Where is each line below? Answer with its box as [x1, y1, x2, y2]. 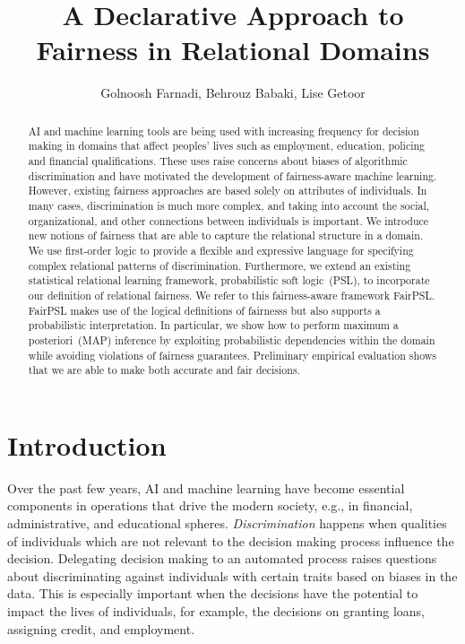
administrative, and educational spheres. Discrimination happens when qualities [7, 513, 447, 532]
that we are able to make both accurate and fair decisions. [28, 362, 300, 378]
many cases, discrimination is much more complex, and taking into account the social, [28, 197, 430, 213]
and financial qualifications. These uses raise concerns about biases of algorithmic [28, 153, 408, 169]
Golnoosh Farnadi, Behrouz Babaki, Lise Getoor [100, 83, 366, 102]
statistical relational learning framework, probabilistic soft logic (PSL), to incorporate [28, 273, 430, 288]
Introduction [7, 426, 167, 463]
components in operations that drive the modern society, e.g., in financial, [7, 496, 413, 515]
